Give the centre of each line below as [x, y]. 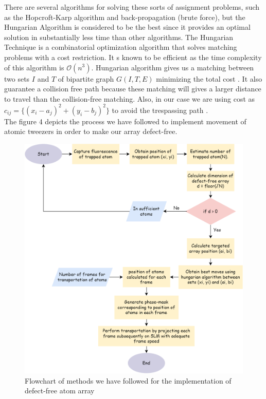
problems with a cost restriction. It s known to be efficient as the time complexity [133, 57]
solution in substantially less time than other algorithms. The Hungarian [119, 37]
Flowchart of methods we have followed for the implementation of [128, 380]
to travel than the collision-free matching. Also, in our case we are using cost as [130, 98]
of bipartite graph [86, 78]
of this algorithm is [34, 67]
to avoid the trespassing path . [160, 110]
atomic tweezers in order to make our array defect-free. [91, 131]
